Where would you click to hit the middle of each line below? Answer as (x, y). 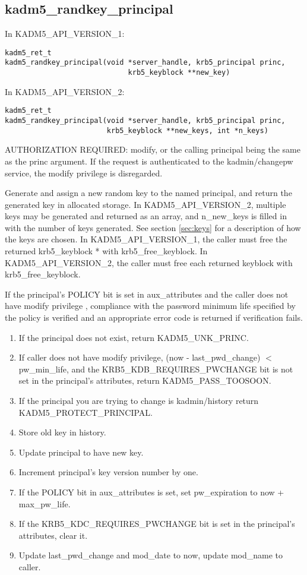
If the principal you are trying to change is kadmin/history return (139, 401)
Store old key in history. (62, 432)
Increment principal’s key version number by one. (108, 472)
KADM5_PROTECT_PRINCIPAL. (86, 412)
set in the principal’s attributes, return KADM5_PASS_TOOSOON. (145, 380)
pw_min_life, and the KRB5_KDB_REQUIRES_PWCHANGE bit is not (156, 369)
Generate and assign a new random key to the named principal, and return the (148, 193)
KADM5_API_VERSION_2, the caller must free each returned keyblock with (149, 262)
